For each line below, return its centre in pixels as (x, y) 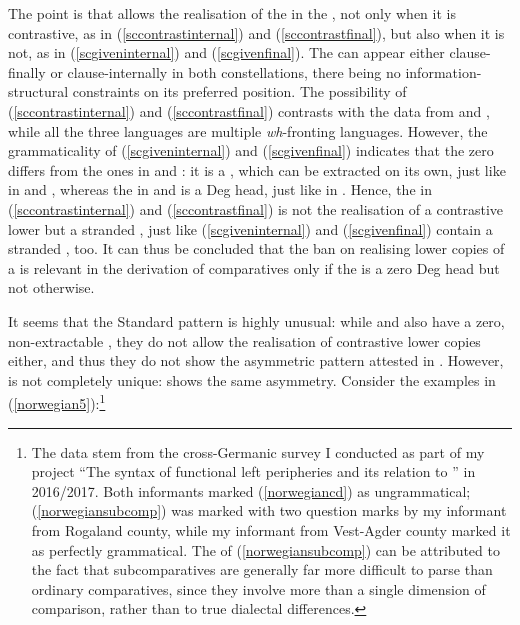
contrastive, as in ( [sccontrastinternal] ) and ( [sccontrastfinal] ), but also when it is (256, 32)
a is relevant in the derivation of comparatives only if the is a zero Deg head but (254, 267)
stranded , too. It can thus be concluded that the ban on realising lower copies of (256, 248)
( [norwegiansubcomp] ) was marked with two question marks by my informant (269, 510)
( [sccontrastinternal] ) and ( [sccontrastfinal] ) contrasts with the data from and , (249, 110)
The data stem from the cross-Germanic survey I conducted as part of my (258, 451)
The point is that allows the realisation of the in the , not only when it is (232, 13)
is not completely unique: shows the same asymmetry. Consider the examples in (252, 379)
